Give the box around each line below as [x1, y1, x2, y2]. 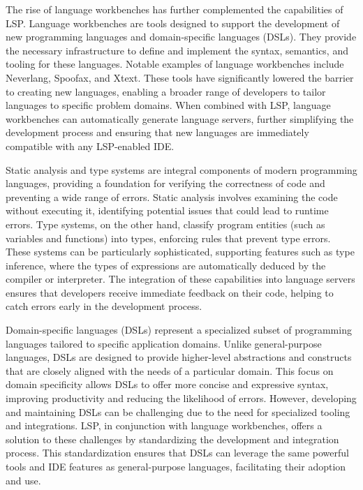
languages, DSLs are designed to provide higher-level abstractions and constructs [6, 350, 352, 364]
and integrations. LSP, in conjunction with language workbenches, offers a [6, 418, 323, 433]
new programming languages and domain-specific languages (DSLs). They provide [6, 29, 357, 44]
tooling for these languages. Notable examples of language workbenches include [6, 57, 344, 71]
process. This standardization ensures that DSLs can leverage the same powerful [6, 445, 349, 460]
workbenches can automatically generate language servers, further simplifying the [6, 111, 354, 126]
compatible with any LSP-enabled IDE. [6, 138, 175, 153]
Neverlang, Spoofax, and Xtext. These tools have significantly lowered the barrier [6, 70, 354, 84]
